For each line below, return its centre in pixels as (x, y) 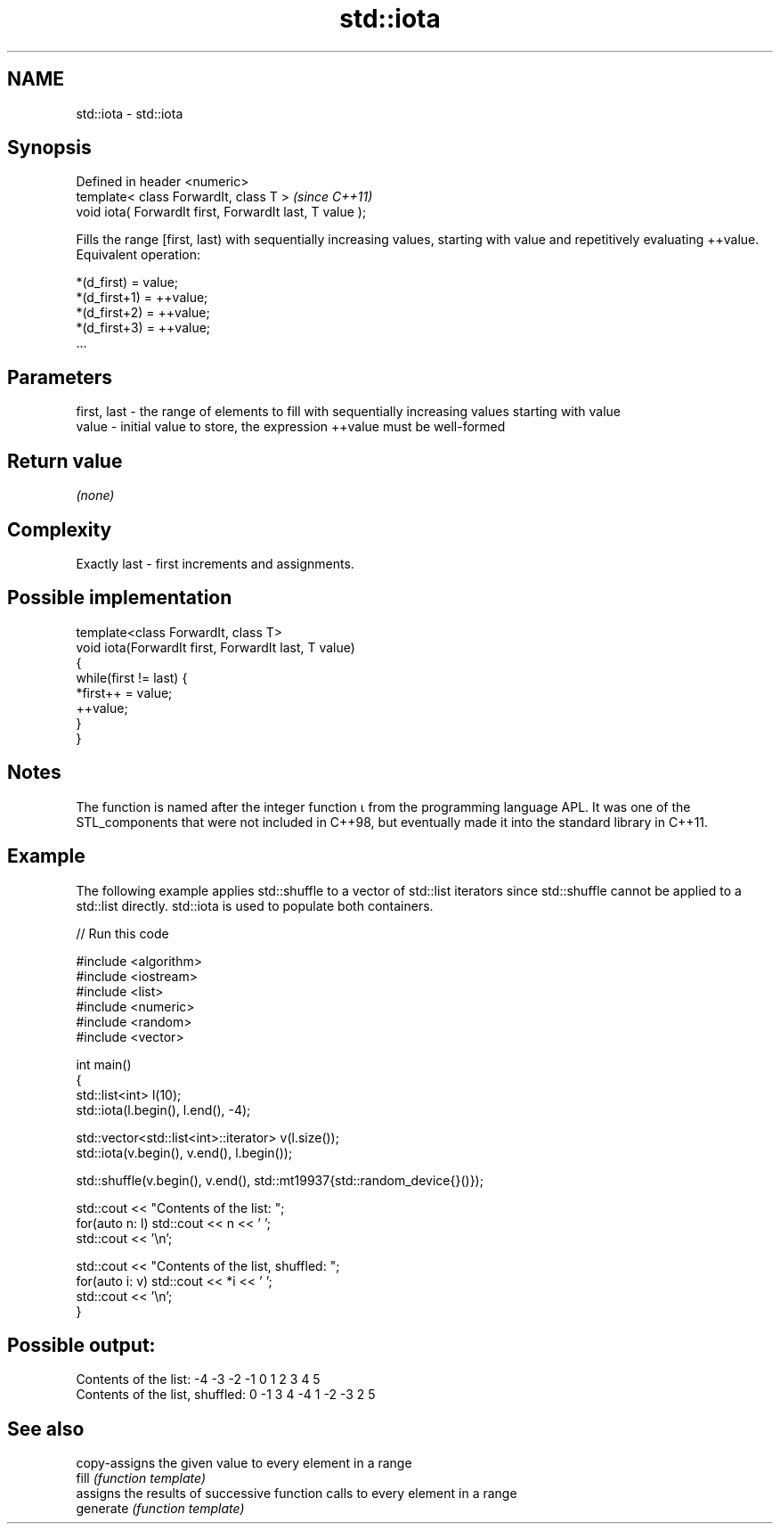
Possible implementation (120, 598)
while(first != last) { (132, 677)
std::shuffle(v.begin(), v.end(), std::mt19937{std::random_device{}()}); (280, 1180)
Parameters (60, 377)
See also (46, 1429)
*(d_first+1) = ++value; (142, 298)
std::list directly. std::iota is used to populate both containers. (255, 905)
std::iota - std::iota (130, 113)
